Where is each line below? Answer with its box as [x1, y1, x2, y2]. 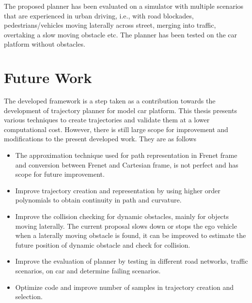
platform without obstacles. [4, 39, 85, 49]
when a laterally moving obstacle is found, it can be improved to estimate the [15, 230, 246, 240]
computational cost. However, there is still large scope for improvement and [4, 124, 228, 134]
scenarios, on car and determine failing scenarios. [15, 266, 161, 275]
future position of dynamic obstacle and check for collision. [15, 239, 190, 250]
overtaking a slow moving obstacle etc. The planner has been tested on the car [4, 29, 237, 39]
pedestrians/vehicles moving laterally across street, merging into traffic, [4, 20, 216, 30]
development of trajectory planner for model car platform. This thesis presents [4, 105, 237, 115]
